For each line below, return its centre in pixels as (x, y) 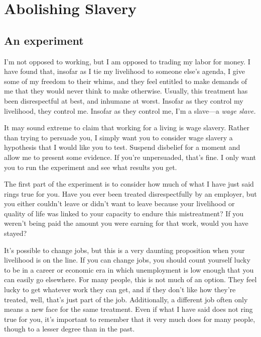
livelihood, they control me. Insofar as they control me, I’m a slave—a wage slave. (130, 110)
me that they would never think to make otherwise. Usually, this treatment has (126, 91)
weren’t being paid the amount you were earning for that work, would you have (126, 223)
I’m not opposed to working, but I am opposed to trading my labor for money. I (127, 61)
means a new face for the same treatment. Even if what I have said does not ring (128, 309)
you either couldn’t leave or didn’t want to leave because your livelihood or (119, 203)
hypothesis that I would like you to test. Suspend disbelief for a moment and (122, 147)
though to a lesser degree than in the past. (70, 329)
